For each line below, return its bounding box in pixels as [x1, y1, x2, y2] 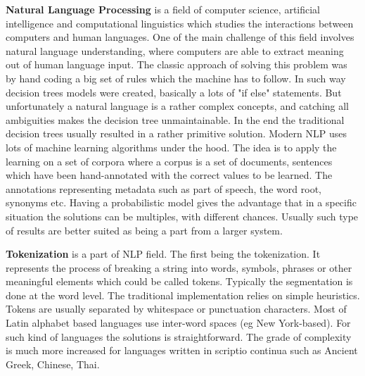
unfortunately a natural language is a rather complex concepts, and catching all [6, 99, 350, 113]
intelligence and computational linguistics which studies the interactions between [6, 15, 354, 30]
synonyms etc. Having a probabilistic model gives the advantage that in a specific [6, 195, 357, 210]
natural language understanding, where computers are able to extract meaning [6, 43, 344, 58]
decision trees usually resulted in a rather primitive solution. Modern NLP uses [6, 126, 347, 141]
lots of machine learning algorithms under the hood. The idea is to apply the [6, 139, 337, 154]
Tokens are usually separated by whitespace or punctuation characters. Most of [6, 301, 347, 316]
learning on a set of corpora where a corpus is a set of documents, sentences [6, 153, 333, 168]
